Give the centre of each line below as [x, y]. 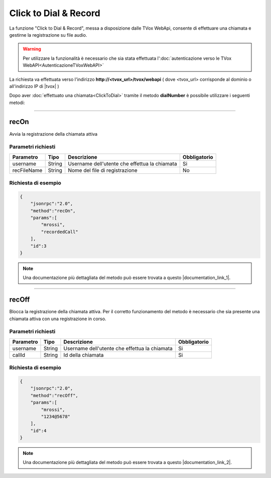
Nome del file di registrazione [103, 170]
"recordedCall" [60, 232]
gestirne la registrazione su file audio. [48, 35]
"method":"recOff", [54, 395]
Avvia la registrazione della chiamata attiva [53, 134]
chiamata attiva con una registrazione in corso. [58, 319]
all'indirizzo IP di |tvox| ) [34, 86]
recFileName [27, 170]
